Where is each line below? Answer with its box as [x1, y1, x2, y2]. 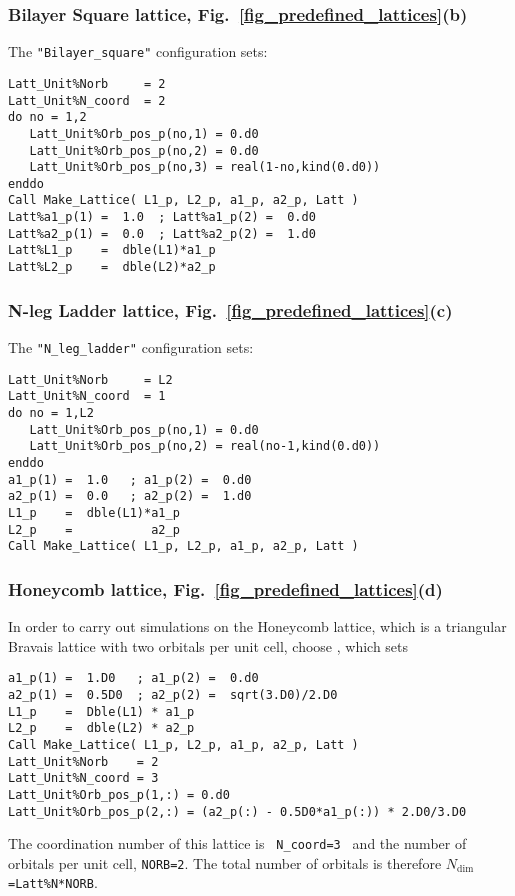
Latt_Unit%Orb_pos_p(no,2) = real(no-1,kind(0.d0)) [29, 439, 381, 454]
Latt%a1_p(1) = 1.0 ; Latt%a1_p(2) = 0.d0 [8, 210, 316, 225]
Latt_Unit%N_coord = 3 [8, 771, 159, 786]
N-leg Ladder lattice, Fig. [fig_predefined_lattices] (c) [8, 297, 453, 322]
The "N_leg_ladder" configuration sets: [8, 336, 254, 357]
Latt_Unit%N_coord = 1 [8, 389, 166, 404]
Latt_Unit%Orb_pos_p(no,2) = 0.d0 [29, 143, 259, 158]
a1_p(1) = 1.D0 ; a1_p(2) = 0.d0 [8, 671, 259, 686]
